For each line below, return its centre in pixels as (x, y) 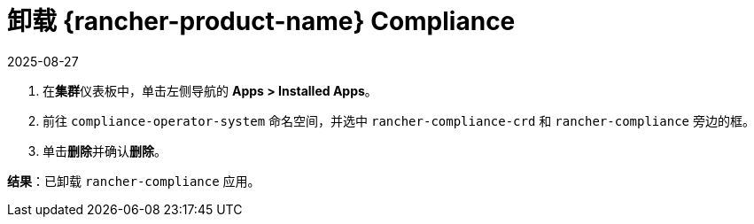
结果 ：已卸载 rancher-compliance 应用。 (134, 181)
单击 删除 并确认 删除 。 (105, 151)
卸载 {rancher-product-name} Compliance (261, 21)
